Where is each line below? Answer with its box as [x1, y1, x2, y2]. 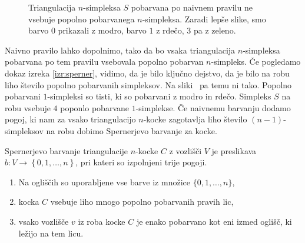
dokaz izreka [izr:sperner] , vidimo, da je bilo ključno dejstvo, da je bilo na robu [5, 66, 290, 79]
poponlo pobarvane [60, 101, 129, 114]
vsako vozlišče [18, 215, 69, 227]
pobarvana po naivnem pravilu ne [131, 1, 253, 13]
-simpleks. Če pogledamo [211, 55, 301, 68]
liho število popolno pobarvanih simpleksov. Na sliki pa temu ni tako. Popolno [5, 78, 292, 91]
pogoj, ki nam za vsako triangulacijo [5, 113, 136, 125]
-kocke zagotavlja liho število [143, 113, 247, 125]
